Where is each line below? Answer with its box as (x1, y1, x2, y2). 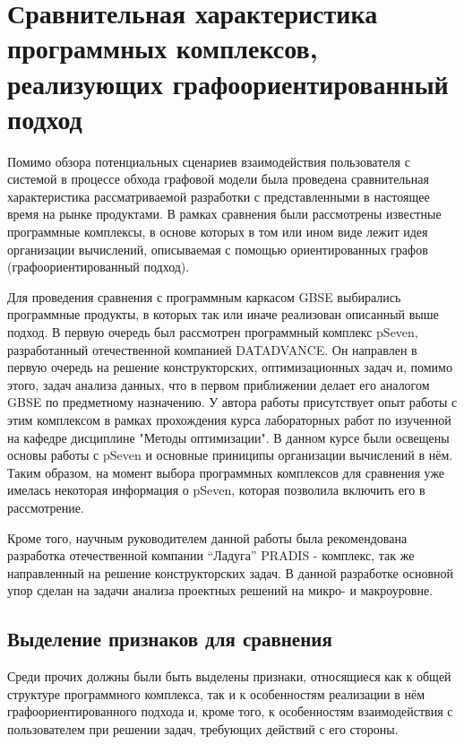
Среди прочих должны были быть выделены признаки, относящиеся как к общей (7, 667, 451, 686)
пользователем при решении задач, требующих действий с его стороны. (7, 719, 399, 738)
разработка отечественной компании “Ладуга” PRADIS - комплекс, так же (7, 546, 415, 565)
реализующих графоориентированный (7, 65, 449, 101)
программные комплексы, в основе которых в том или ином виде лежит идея (7, 222, 428, 241)
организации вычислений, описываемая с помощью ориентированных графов (7, 239, 428, 258)
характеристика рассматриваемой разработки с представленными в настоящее (7, 186, 430, 205)
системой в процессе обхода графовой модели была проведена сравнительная (7, 169, 429, 188)
